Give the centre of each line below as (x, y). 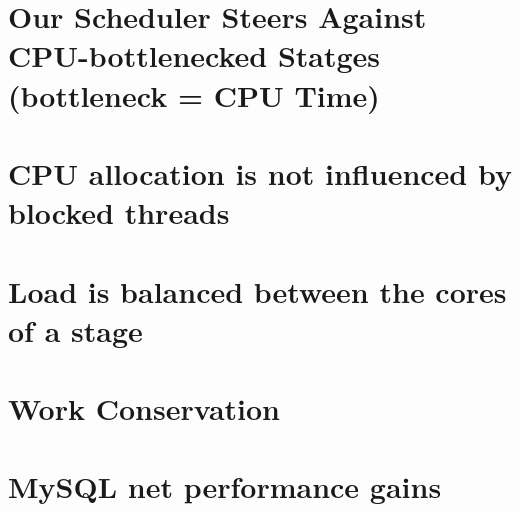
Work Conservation (144, 408)
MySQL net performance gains (225, 486)
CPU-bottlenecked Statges (194, 55)
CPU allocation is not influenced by (260, 172)
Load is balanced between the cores (257, 290)
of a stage (75, 329)
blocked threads (119, 212)
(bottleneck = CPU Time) (194, 94)
